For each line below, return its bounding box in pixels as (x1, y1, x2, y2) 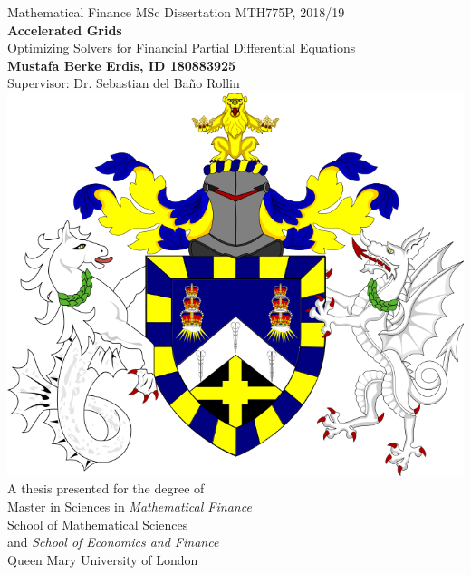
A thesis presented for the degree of (7, 479, 205, 498)
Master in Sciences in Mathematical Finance (7, 497, 252, 516)
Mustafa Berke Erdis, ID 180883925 (7, 55, 236, 74)
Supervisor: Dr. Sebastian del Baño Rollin (7, 73, 240, 93)
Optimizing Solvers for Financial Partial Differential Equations (7, 38, 356, 57)
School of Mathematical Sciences (7, 514, 188, 533)
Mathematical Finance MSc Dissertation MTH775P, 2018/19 (7, 3, 345, 21)
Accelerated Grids (7, 20, 122, 39)
